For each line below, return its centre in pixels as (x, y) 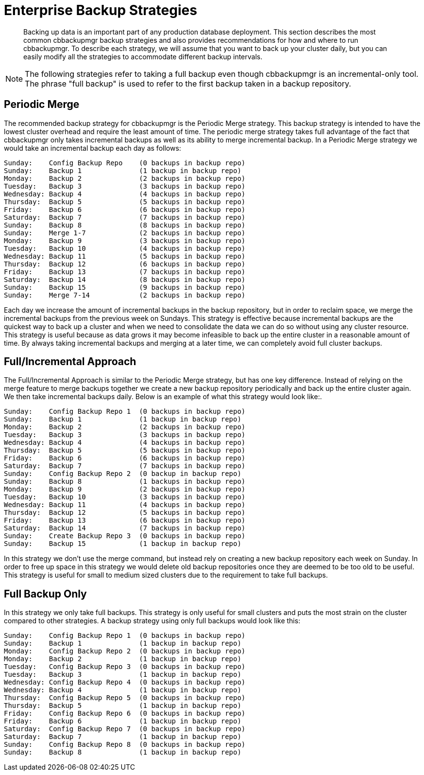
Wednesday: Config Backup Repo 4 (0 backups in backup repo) (125, 682)
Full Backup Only (45, 594)
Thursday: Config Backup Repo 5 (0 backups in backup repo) (125, 698)
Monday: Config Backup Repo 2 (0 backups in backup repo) (125, 651)
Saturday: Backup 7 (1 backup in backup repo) (123, 737)
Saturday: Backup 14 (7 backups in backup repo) (125, 528)
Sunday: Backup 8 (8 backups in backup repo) (125, 225)
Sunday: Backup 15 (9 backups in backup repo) (125, 287)
